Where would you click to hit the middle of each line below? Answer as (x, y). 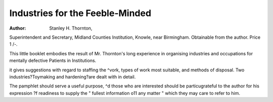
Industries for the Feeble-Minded (80, 13)
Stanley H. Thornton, (71, 28)
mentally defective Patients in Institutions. (53, 61)
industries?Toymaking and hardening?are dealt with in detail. (73, 77)
